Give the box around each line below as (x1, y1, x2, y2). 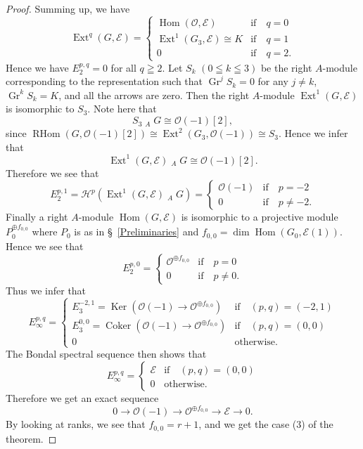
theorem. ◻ (6, 431, 57, 445)
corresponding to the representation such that (6, 74, 203, 89)
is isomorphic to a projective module (181, 209, 338, 224)
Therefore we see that (6, 165, 99, 180)
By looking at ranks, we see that (6, 417, 146, 431)
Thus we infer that (6, 283, 87, 298)
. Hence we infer (279, 126, 348, 141)
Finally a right (6, 209, 68, 224)
